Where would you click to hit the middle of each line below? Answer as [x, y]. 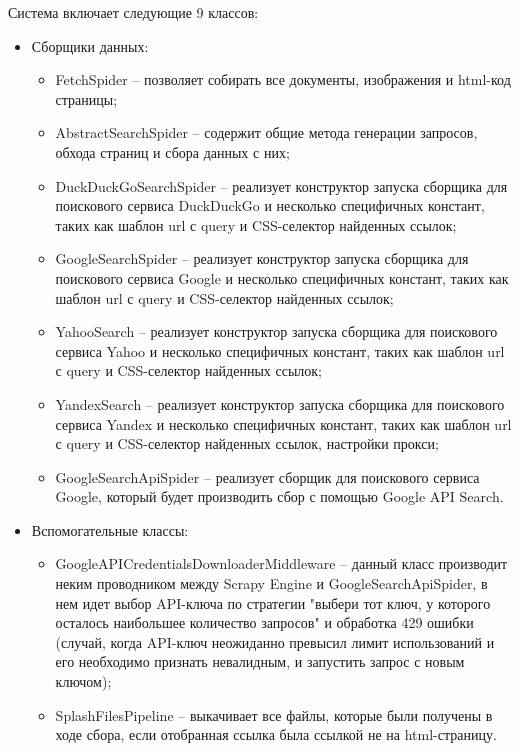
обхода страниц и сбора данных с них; [172, 151]
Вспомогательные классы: [110, 529]
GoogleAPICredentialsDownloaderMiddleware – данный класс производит [281, 563]
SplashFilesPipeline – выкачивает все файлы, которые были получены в [274, 714]
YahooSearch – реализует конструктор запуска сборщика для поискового [276, 331]
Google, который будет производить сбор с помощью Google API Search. [279, 496]
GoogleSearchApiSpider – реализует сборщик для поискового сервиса [267, 476]
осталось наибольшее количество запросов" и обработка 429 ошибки [264, 622]
